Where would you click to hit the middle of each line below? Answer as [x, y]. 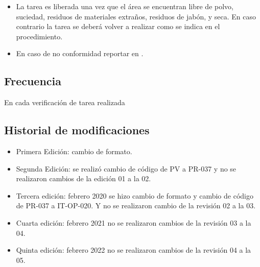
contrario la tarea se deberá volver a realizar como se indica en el [118, 26]
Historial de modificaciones [77, 130]
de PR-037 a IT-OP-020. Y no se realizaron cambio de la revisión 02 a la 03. [136, 205]
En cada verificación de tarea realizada [65, 102]
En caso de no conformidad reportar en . [80, 53]
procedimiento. [39, 36]
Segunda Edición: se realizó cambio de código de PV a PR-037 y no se [126, 168]
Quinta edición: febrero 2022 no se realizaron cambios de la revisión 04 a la [134, 250]
